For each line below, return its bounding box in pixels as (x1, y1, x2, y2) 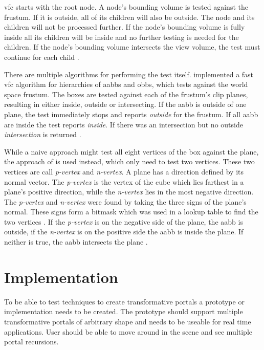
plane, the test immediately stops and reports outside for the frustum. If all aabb (4, 108, 258, 119)
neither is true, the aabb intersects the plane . (4, 236, 148, 247)
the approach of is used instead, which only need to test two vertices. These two (4, 156, 255, 167)
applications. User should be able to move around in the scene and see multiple (4, 326, 253, 337)
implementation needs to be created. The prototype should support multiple (4, 306, 243, 317)
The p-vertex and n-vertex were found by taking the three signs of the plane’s (4, 196, 247, 207)
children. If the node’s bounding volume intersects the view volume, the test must (4, 41, 260, 52)
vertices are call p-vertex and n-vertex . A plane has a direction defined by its (4, 166, 244, 177)
